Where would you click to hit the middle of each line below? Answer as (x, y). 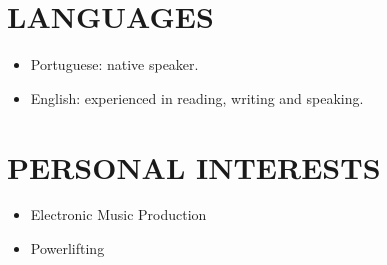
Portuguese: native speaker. (114, 64)
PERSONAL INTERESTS (194, 166)
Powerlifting (67, 248)
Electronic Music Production (118, 214)
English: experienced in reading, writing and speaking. (197, 97)
